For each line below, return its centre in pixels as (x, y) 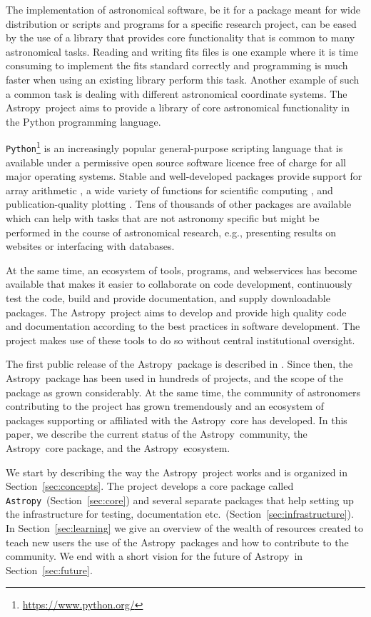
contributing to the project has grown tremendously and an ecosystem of (165, 406)
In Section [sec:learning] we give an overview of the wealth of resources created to (184, 527)
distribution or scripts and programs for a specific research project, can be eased (181, 23)
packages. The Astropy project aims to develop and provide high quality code (176, 312)
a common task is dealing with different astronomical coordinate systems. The (177, 93)
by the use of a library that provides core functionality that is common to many (181, 37)
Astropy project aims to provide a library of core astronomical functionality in (178, 107)
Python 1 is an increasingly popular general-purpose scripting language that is (174, 147)
